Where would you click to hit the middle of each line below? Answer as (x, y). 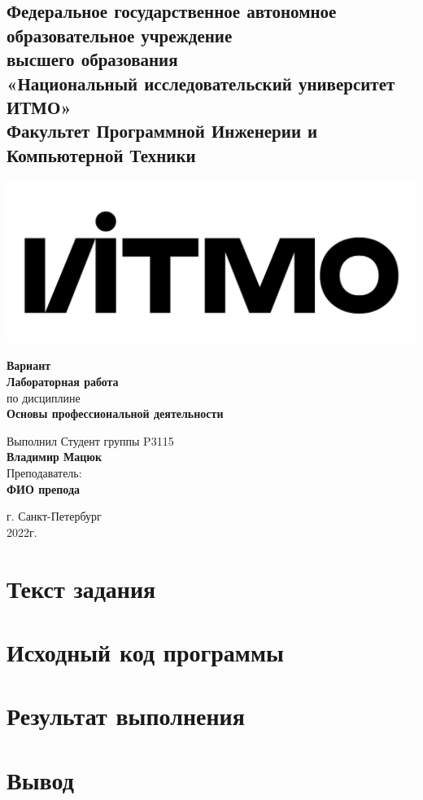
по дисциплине (44, 397)
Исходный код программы (145, 651)
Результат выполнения (126, 716)
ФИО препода (43, 488)
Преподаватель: (44, 473)
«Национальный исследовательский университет (201, 83)
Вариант (29, 365)
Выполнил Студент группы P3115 (90, 440)
